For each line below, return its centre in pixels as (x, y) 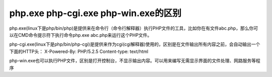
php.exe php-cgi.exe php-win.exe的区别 (95, 13)
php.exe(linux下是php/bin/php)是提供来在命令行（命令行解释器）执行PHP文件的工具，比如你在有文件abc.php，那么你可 (134, 28)
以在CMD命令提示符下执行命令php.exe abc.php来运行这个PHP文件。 (81, 35)
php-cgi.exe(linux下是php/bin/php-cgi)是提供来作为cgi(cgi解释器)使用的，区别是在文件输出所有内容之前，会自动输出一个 (135, 44)
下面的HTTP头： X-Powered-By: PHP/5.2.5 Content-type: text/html (79, 51)
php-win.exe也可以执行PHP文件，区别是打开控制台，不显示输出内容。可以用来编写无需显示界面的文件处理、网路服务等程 (135, 61)
